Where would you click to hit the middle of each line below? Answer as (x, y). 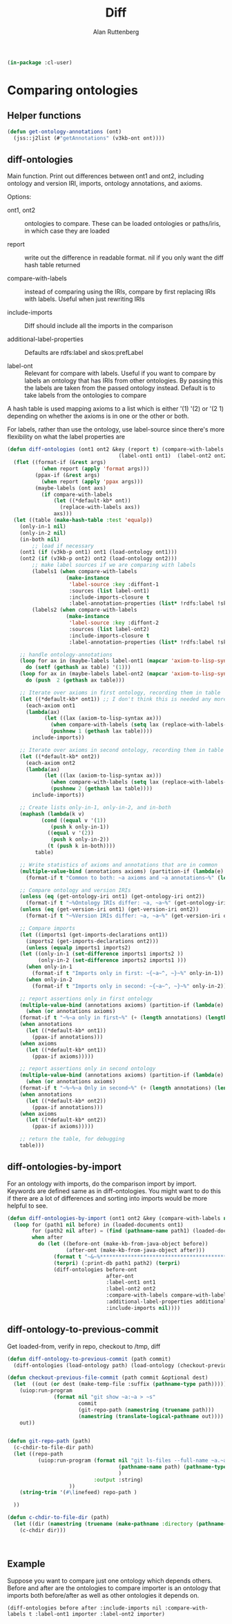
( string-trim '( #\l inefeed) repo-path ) (78, 1493)
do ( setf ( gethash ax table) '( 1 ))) (78, 668)
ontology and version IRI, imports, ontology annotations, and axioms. (105, 184)
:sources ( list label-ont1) (109, 591)
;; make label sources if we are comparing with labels (114, 565)
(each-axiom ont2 (50, 763)
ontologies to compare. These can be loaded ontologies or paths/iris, (123, 224)
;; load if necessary (63, 546)
